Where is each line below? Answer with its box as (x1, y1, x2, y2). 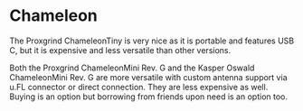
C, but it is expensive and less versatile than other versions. (9, 44, 232, 55)
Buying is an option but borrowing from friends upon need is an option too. (9, 91, 288, 102)
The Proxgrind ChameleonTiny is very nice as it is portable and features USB (9, 35, 295, 46)
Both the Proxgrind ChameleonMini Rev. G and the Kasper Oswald (9, 62, 255, 73)
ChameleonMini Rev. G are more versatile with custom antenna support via (9, 71, 288, 82)
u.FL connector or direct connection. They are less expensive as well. (9, 81, 269, 92)
